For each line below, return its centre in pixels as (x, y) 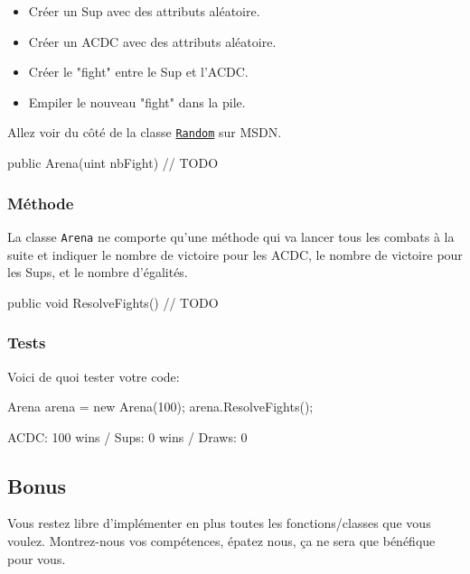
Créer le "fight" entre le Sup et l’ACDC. (138, 72)
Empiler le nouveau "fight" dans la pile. (137, 102)
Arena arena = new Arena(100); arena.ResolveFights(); (160, 407)
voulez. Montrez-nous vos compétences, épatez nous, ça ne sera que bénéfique (221, 541)
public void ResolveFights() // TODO (113, 302)
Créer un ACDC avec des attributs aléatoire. (152, 41)
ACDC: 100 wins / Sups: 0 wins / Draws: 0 (127, 436)
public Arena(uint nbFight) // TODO (113, 163)
